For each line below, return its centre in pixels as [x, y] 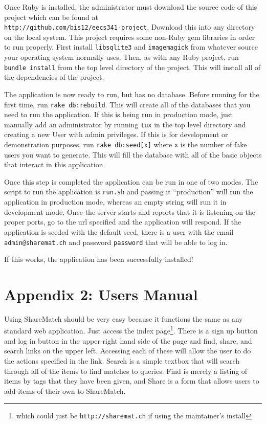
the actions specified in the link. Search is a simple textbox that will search [122, 360]
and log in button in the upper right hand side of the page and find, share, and [128, 340]
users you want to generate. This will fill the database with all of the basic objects [133, 154]
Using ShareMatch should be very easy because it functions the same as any [124, 318]
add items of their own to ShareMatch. [65, 390]
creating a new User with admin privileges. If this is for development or [116, 134]
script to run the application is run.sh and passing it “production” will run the [129, 192]
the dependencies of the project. [54, 77]
